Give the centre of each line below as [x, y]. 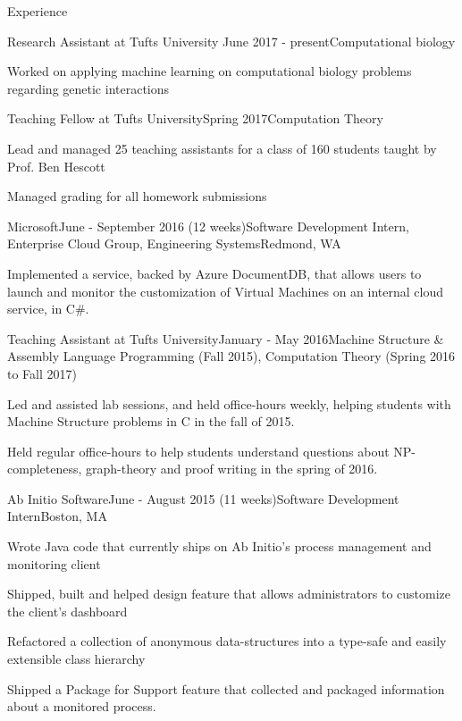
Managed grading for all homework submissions [137, 196]
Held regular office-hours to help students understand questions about [198, 451]
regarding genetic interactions [88, 88]
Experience [38, 11]
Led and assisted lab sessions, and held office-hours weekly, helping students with [229, 403]
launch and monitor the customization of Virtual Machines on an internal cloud [225, 291]
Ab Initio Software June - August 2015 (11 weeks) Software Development [203, 498]
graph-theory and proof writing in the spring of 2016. [232, 469]
